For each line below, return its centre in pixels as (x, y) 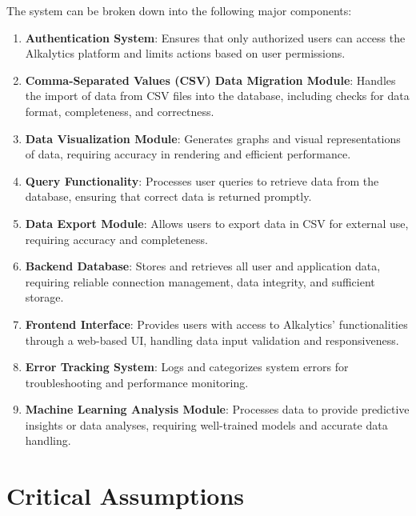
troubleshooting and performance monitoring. (137, 382)
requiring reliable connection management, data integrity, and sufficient (200, 281)
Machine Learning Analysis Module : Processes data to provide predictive (217, 409)
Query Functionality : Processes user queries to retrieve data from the (202, 180)
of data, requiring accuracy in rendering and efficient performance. (188, 154)
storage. (44, 297)
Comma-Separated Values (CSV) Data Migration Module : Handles (210, 80)
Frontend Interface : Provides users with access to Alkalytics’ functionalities (216, 324)
